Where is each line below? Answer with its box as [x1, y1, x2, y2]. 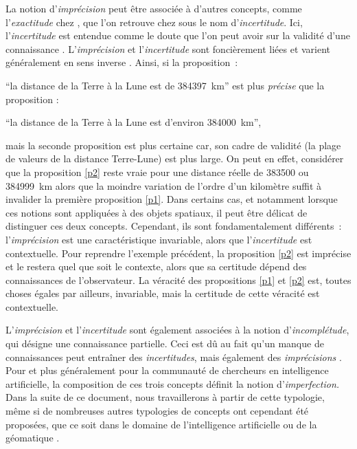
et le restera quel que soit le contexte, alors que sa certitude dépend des [5, 259, 307, 274]
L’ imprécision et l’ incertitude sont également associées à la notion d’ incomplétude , [5, 322, 349, 337]
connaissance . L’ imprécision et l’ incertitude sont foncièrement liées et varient [5, 41, 331, 56]
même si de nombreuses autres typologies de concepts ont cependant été [5, 404, 309, 418]
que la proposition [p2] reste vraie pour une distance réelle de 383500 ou [5, 164, 309, 179]
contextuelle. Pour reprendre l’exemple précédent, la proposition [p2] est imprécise [5, 245, 352, 260]
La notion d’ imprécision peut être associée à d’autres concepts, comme [5, 1, 302, 15]
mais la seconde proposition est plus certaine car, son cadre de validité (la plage [5, 138, 341, 152]
